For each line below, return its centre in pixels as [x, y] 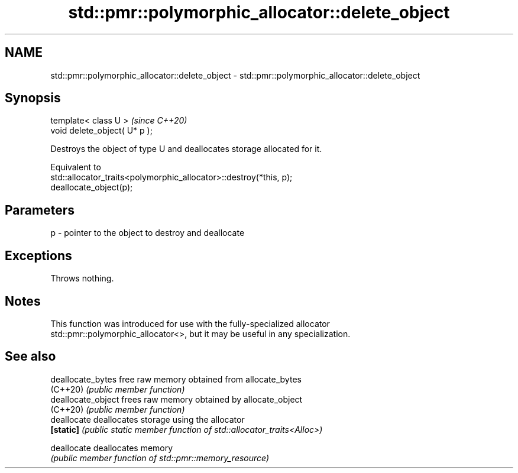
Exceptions [38, 255]
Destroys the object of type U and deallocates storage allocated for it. [186, 149]
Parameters [40, 210]
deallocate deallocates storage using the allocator [148, 419]
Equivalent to [76, 167]
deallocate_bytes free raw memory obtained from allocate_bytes [176, 379]
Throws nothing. [82, 278]
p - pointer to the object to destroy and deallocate [148, 233]
